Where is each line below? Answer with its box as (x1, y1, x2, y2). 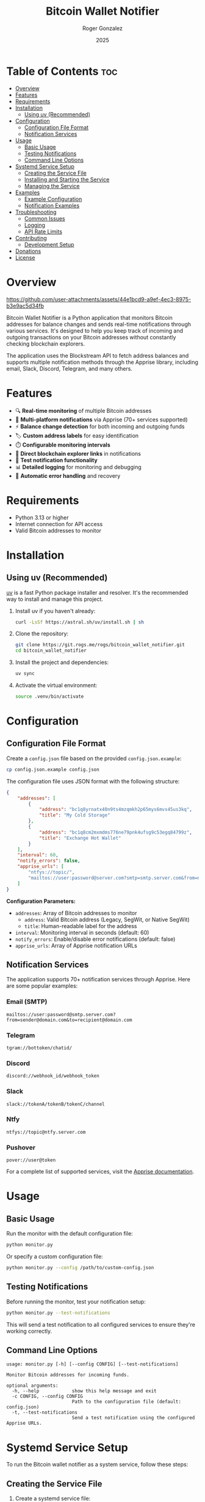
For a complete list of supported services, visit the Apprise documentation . (6, 1168, 195, 1176)
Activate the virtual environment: (15, 682, 98, 689)
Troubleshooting (15, 208, 57, 216)
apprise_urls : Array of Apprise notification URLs (15, 942, 137, 949)
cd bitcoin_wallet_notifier (15, 647, 87, 654)
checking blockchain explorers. (6, 340, 85, 347)
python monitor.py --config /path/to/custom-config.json (6, 1264, 154, 1270)
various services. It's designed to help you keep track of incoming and (6, 326, 183, 334)
